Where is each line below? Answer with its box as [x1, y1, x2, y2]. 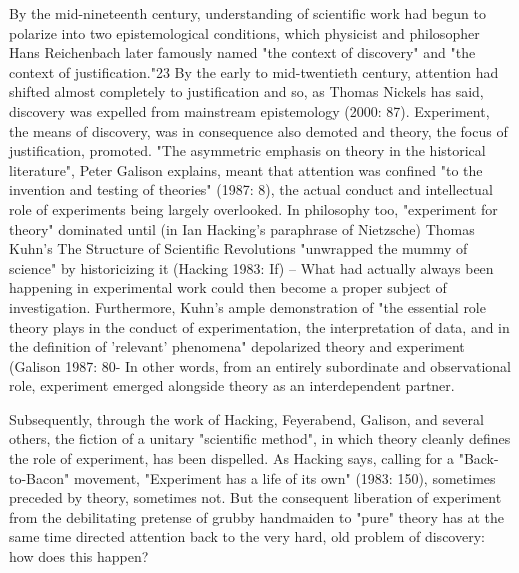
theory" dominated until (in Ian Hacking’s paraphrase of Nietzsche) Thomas [9, 218, 475, 239]
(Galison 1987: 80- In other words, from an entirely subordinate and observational [9, 355, 511, 376]
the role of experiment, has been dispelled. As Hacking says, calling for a [9, 448, 454, 469]
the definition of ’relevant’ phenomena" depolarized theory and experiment [9, 336, 465, 357]
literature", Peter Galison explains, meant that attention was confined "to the [9, 159, 483, 180]
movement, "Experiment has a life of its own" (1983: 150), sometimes [73, 467, 496, 488]
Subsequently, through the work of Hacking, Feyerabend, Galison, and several [9, 408, 484, 429]
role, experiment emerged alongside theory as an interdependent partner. [9, 375, 455, 396]
